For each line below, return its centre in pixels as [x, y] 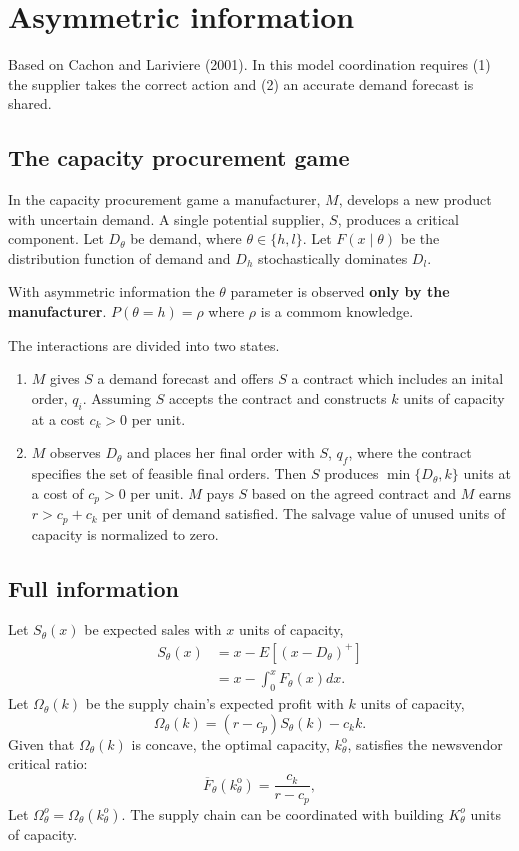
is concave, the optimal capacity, [230, 743]
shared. [30, 103]
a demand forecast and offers [185, 378]
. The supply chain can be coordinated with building [282, 813]
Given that [41, 743]
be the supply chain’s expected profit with [214, 703]
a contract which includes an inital [397, 378]
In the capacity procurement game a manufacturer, [164, 199]
